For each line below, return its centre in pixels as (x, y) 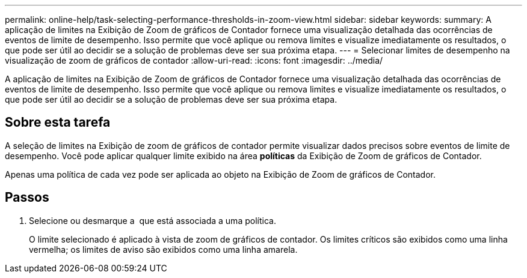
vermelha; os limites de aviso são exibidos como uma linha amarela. (163, 249)
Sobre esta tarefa (58, 122)
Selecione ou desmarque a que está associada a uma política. (153, 220)
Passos (27, 198)
